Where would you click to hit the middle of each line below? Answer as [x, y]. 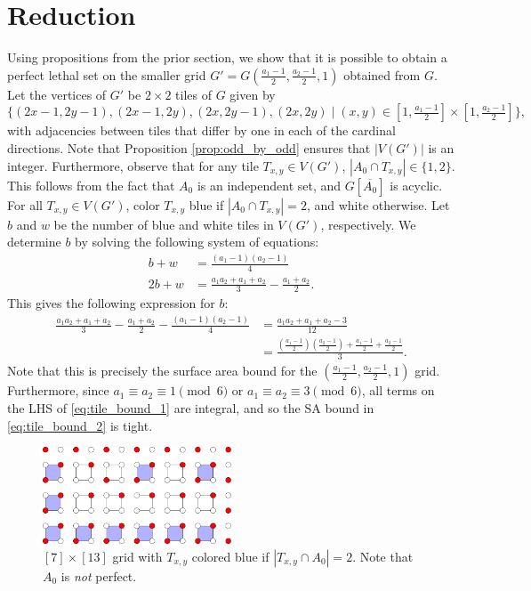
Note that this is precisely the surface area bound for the [162, 371]
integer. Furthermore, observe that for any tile [133, 165]
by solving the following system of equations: [197, 242]
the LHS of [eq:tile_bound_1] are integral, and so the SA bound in [191, 407]
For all [25, 204]
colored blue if [230, 556]
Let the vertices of [57, 94]
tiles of [194, 94]
